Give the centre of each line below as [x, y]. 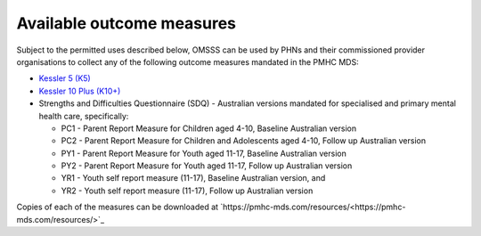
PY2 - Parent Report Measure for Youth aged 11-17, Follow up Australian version [207, 166]
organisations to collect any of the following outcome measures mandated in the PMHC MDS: [188, 61]
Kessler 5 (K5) [65, 78]
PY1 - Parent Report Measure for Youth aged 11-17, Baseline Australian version [204, 153]
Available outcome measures [126, 23]
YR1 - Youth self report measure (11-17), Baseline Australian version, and [193, 178]
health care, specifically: [84, 116]
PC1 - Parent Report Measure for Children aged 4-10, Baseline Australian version [208, 128]
